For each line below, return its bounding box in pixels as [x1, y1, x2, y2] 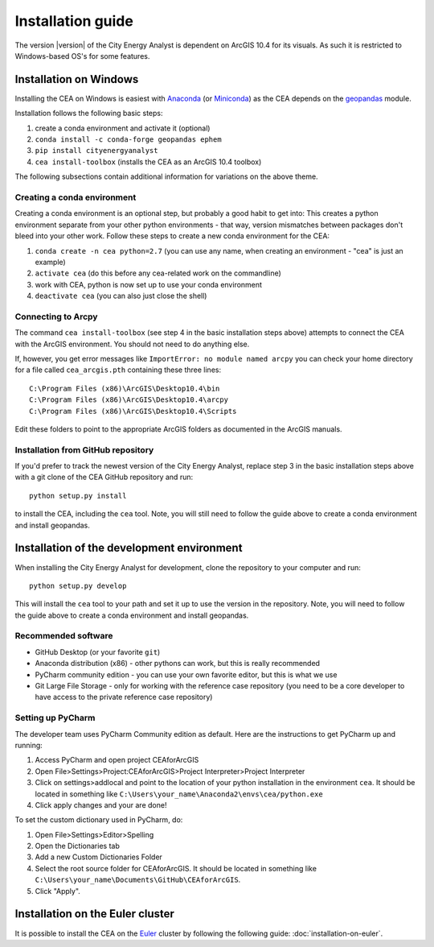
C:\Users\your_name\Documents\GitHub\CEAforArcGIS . [35, 875, 241, 885]
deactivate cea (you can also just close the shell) [35, 291, 207, 301]
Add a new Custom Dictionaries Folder [35, 852, 162, 862]
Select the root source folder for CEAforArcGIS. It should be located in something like [35, 863, 317, 873]
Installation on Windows [14, 72, 139, 86]
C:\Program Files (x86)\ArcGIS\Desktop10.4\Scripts [29, 407, 237, 416]
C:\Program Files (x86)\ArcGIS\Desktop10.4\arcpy [29, 395, 229, 404]
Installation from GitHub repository [14, 444, 154, 455]
